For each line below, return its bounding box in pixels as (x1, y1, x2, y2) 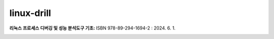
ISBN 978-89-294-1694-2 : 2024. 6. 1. (95, 25, 176, 31)
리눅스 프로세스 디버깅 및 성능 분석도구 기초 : (9, 25, 95, 31)
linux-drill (9, 7, 51, 18)
